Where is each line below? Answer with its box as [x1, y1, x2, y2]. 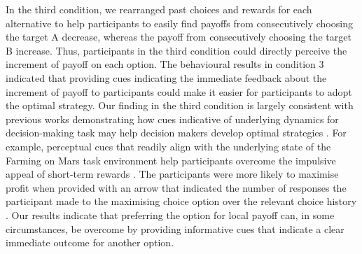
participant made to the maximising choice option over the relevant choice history [6, 194, 357, 209]
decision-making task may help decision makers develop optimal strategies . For [6, 125, 347, 140]
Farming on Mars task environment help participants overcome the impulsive [6, 153, 336, 167]
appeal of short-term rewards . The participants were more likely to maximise [6, 167, 339, 181]
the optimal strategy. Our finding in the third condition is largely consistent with [6, 98, 354, 113]
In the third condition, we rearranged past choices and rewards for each [6, 2, 312, 16]
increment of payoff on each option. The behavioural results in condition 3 [6, 57, 324, 71]
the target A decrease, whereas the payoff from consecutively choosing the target [6, 29, 351, 44]
